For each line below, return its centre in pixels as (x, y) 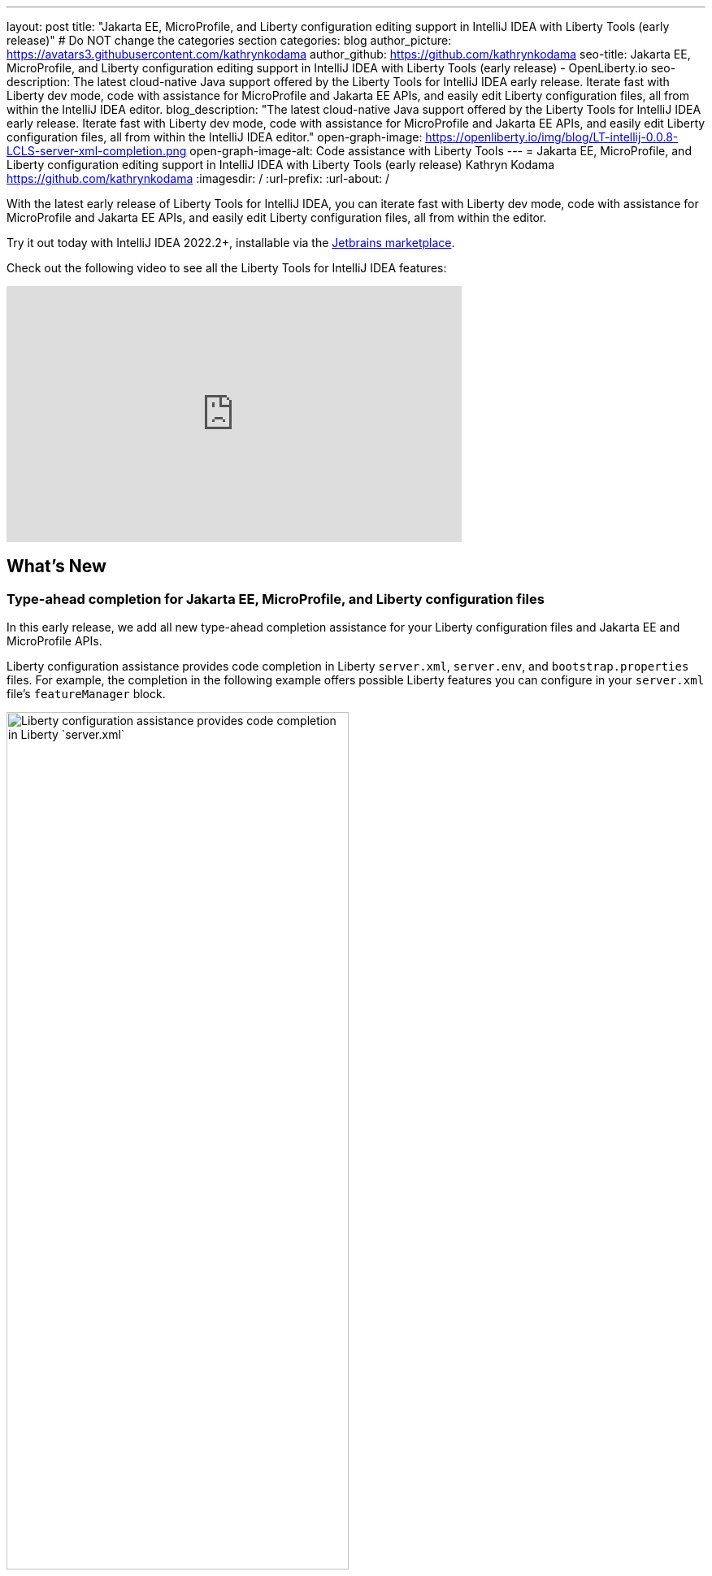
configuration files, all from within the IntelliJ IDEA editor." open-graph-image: (215, 137)
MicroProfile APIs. (54, 641)
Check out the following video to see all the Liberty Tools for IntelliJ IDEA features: (227, 268)
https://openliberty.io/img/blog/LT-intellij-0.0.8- (552, 137)
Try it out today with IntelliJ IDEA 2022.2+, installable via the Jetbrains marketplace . (231, 243)
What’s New (56, 567)
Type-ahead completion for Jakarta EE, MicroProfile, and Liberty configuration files (276, 599)
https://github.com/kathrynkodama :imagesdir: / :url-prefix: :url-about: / (198, 178)
